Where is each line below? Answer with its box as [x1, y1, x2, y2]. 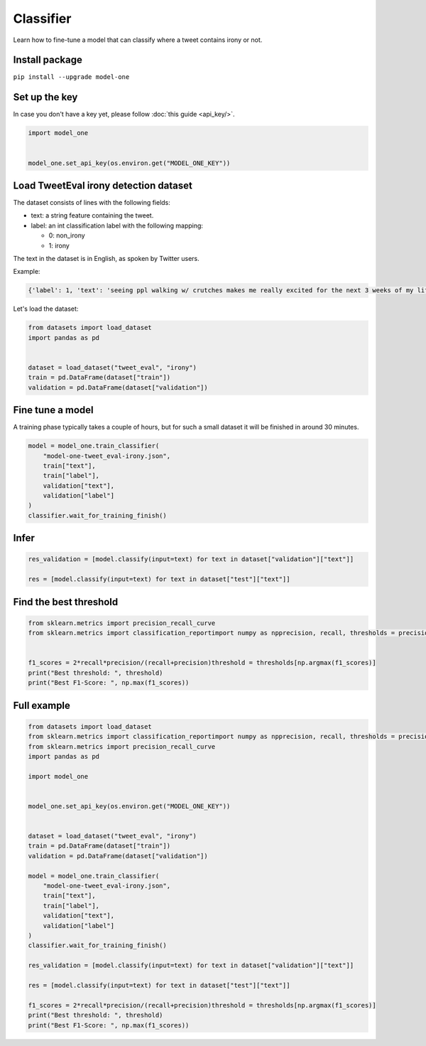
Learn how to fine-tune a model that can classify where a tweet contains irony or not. [13, 36, 263, 44]
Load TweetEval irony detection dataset [13, 179, 193, 191]
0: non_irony [48, 231, 85, 240]
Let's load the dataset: [13, 304, 79, 313]
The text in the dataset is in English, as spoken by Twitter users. [13, 254, 200, 262]
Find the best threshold [13, 596, 119, 608]
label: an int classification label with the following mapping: [31, 221, 204, 230]
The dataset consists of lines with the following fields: [13, 198, 170, 207]
